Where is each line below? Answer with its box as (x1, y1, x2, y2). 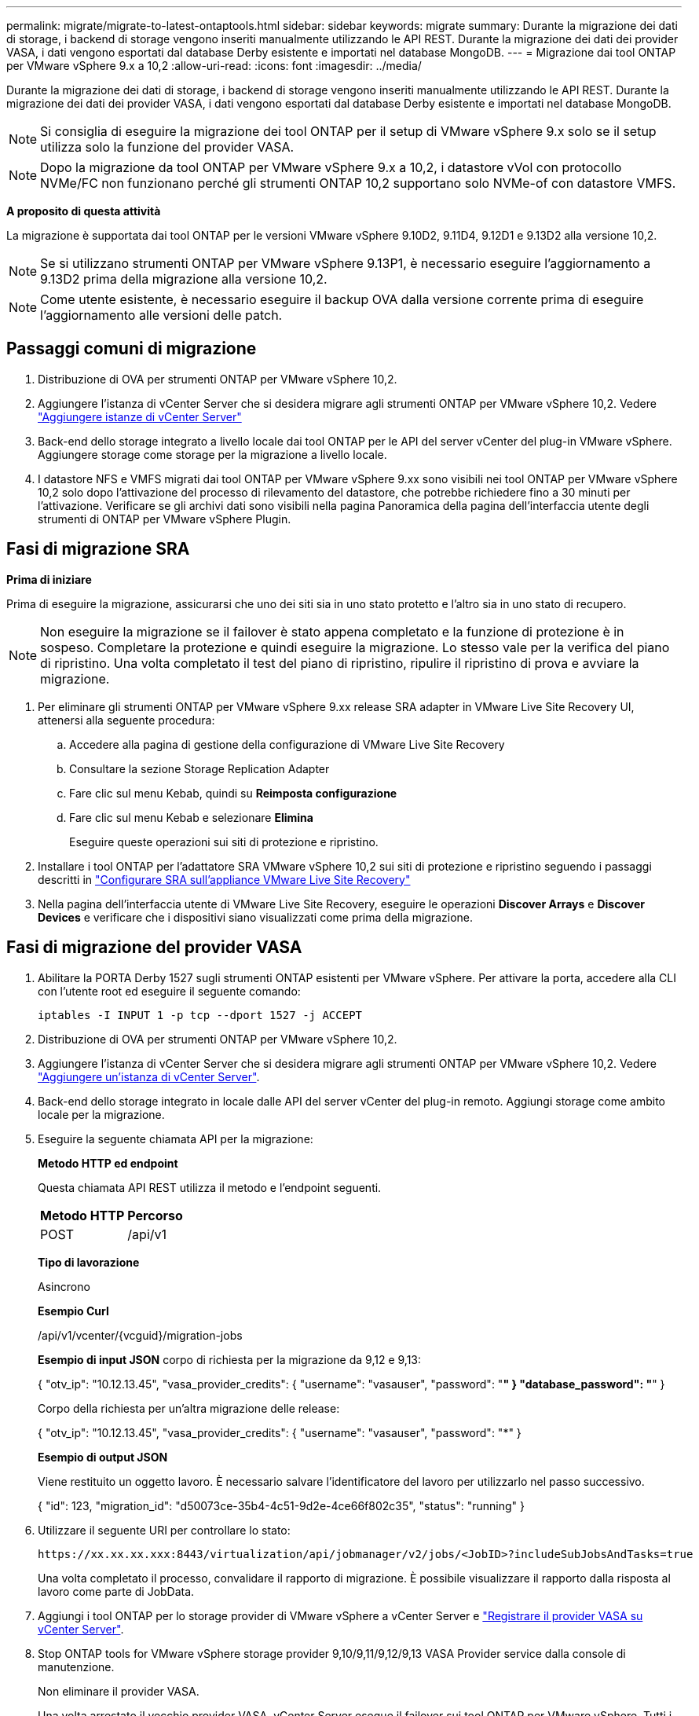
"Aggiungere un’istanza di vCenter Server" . (38, 1069, 260, 1083)
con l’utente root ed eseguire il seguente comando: (38, 984, 301, 998)
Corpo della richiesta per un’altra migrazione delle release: (38, 1401, 340, 1415)
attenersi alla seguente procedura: (38, 713, 215, 727)
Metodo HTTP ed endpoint (38, 1156, 178, 1170)
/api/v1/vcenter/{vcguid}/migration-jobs (38, 1328, 243, 1342)
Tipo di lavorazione (38, 1255, 140, 1269)
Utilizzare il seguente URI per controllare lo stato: (38, 1523, 291, 1537)
